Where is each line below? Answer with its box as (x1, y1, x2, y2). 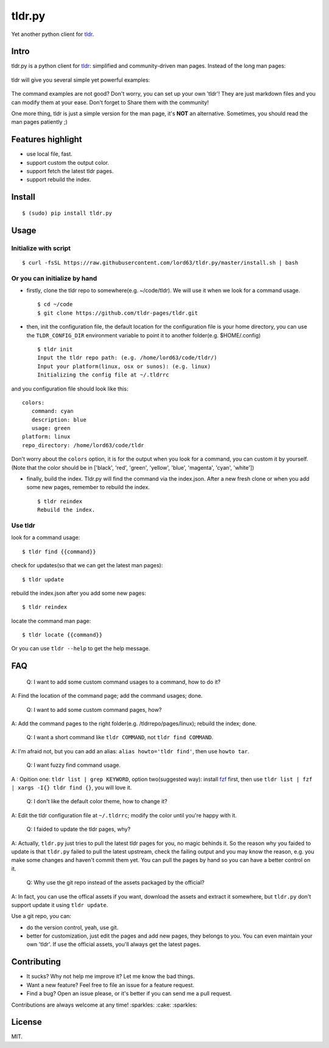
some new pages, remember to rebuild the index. (26, 484, 150, 491)
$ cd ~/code (37, 301, 73, 308)
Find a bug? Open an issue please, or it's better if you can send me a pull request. (26, 990, 232, 997)
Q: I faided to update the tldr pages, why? (26, 825, 131, 833)
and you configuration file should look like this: (11, 385, 129, 392)
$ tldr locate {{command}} (22, 631, 103, 639)
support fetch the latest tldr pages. (26, 168, 114, 175)
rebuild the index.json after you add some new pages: (11, 589, 146, 597)
